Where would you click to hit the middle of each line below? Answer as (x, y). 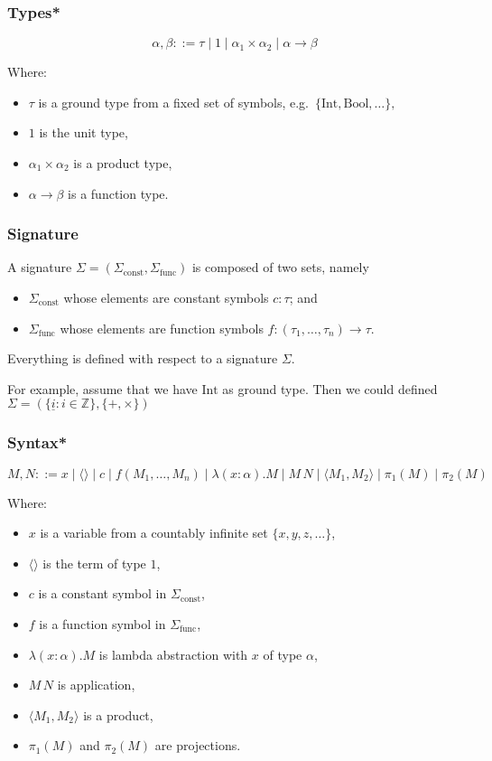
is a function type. (118, 193)
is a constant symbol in (102, 593)
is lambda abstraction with (173, 654)
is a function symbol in (102, 623)
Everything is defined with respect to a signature (143, 358)
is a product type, (123, 163)
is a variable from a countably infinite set (154, 533)
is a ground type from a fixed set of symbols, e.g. (174, 102)
